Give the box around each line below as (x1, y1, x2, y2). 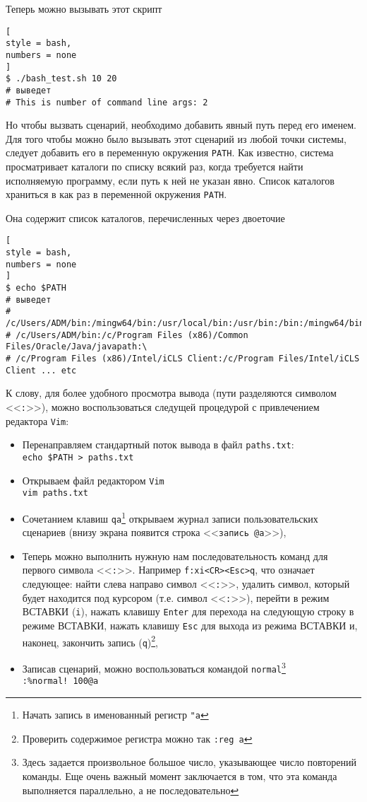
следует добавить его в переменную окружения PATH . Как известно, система (6, 145, 334, 160)
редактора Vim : (6, 413, 69, 428)
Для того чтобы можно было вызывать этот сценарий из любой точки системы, (6, 131, 347, 146)
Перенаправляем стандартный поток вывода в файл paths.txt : (22, 437, 294, 452)
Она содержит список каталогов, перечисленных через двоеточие (6, 210, 285, 225)
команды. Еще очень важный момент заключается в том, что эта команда (22, 768, 337, 783)
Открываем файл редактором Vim (22, 472, 164, 487)
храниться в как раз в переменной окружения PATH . (6, 187, 227, 202)
